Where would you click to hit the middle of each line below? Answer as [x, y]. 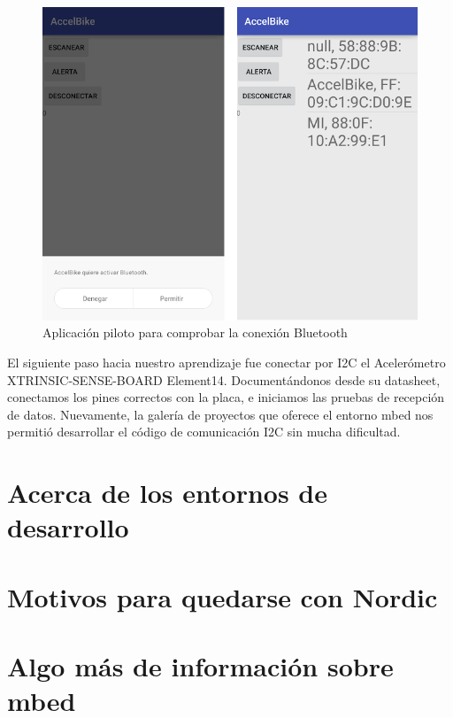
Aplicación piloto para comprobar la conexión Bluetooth [195, 332]
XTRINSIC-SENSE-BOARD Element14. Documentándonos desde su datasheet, [224, 379]
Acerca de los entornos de [168, 493]
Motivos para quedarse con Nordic [223, 596]
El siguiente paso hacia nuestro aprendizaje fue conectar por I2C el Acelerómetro [226, 362]
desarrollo [68, 527]
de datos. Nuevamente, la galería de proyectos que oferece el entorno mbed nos [220, 414]
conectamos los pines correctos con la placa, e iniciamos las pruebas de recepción [226, 397]
